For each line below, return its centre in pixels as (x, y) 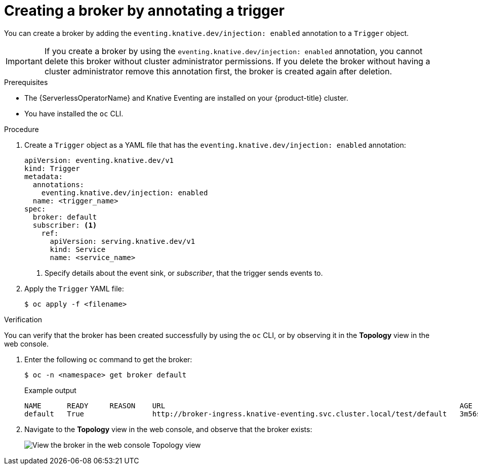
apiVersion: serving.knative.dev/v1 (123, 241)
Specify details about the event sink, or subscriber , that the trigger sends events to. (184, 273)
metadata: (44, 176)
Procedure (22, 129)
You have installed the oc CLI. (74, 113)
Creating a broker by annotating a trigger (144, 11)
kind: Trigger (52, 168)
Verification (23, 319)
